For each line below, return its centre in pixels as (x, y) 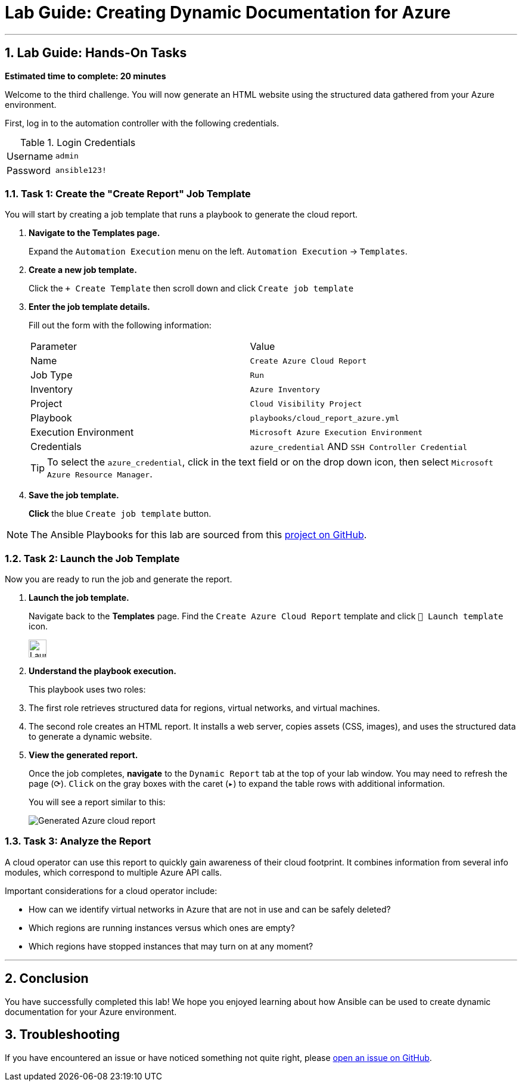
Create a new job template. (83, 270)
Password (29, 170)
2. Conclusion (47, 979)
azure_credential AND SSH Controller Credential (359, 447)
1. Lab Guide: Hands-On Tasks (96, 53)
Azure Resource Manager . (100, 474)
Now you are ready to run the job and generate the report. (119, 579)
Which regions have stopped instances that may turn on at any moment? (171, 946)
